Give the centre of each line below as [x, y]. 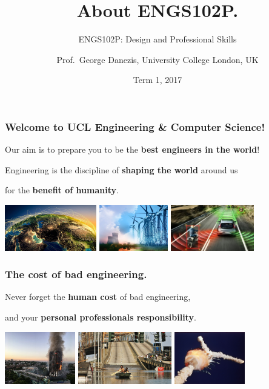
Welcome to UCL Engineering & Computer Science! [135, 126]
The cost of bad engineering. [76, 274]
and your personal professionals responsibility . [101, 317]
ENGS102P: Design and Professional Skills [158, 39]
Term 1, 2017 [158, 80]
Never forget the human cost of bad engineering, [98, 297]
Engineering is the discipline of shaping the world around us [121, 169]
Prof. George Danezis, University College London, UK [158, 59]
